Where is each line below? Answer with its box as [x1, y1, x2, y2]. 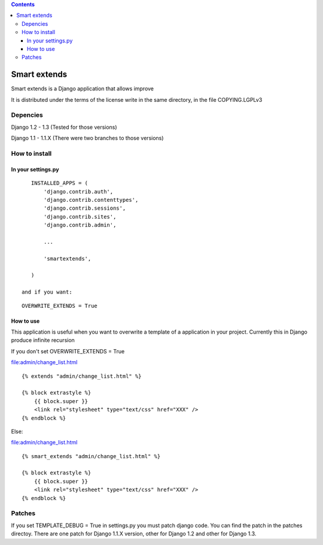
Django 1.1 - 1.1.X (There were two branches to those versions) [11, 135, 164, 142]
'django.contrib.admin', [44, 222, 117, 229]
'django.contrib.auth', [44, 188, 114, 195]
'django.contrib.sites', [44, 213, 117, 220]
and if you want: [22, 289, 72, 296]
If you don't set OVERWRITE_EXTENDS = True [11, 347, 125, 355]
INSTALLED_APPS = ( [31, 180, 89, 187]
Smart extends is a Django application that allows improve [11, 85, 154, 92]
